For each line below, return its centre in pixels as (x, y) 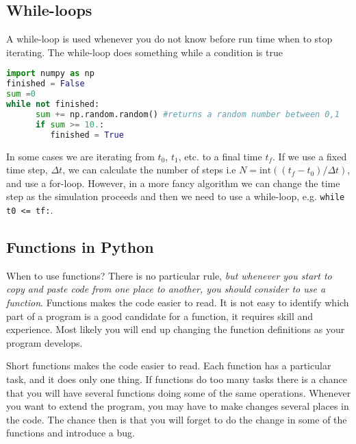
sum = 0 (21, 94)
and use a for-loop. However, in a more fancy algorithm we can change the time (173, 183)
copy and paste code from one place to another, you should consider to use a (166, 289)
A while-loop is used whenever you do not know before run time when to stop (169, 39)
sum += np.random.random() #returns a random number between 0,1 (187, 114)
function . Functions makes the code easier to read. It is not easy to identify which (178, 302)
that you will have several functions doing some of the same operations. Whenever (179, 392)
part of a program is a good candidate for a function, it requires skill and (160, 316)
